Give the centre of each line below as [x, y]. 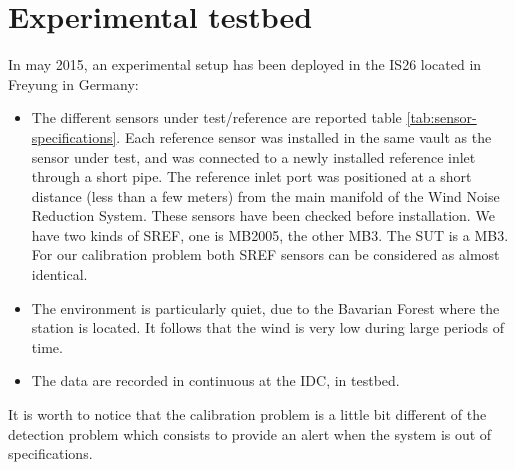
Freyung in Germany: [73, 83]
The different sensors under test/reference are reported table [216, 117]
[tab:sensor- [441, 117]
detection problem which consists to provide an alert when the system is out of [250, 433]
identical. [59, 274]
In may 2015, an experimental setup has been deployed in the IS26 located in [245, 64]
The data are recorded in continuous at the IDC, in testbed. [215, 380]
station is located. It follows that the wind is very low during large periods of [268, 327]
